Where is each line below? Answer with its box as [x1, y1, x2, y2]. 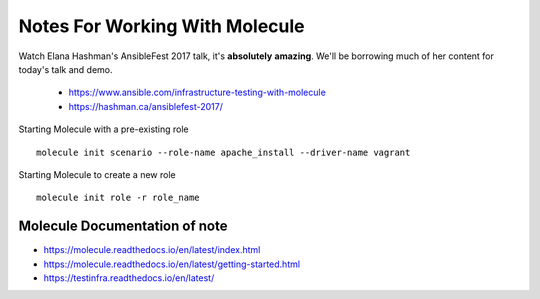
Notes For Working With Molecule [18, 15, 305, 37]
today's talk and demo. [18, 63, 114, 75]
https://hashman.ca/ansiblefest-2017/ [68, 100, 224, 112]
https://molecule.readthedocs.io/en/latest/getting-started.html [43, 258, 300, 270]
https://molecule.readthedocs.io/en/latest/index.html [43, 244, 261, 256]
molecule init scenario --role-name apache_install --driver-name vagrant [36, 146, 411, 158]
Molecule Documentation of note [18, 218, 228, 235]
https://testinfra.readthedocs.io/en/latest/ [43, 271, 215, 284]
